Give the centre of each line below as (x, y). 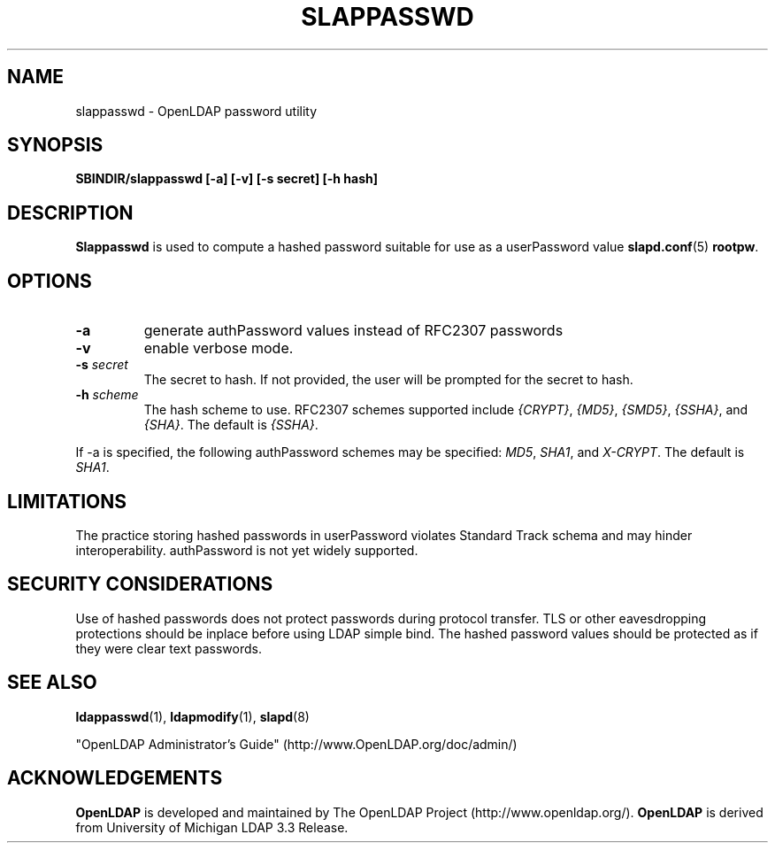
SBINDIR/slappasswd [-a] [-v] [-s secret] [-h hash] (227, 179)
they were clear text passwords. (169, 648)
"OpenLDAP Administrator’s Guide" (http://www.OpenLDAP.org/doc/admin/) (296, 744)
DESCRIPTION (70, 212)
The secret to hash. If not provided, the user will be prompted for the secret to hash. (388, 380)
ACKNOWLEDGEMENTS (115, 778)
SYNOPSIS (55, 145)
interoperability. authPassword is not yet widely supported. (247, 550)
